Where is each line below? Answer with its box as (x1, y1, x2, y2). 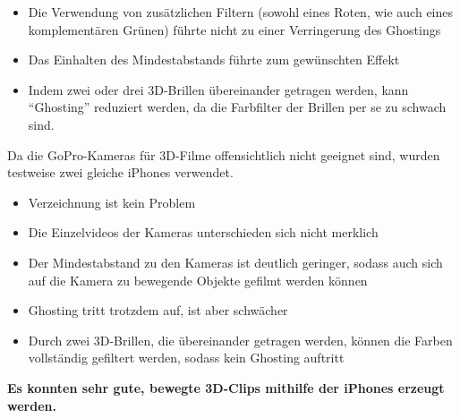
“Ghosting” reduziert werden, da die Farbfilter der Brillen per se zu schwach (28, 98, 447, 116)
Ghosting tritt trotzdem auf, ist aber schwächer (28, 301, 288, 320)
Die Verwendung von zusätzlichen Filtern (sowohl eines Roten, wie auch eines (28, 3, 454, 21)
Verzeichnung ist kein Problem (28, 192, 196, 211)
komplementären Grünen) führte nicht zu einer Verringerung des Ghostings (28, 20, 441, 38)
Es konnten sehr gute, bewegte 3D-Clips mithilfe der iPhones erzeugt (7, 378, 445, 397)
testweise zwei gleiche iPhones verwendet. (7, 163, 234, 182)
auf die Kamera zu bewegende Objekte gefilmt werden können (28, 270, 368, 289)
